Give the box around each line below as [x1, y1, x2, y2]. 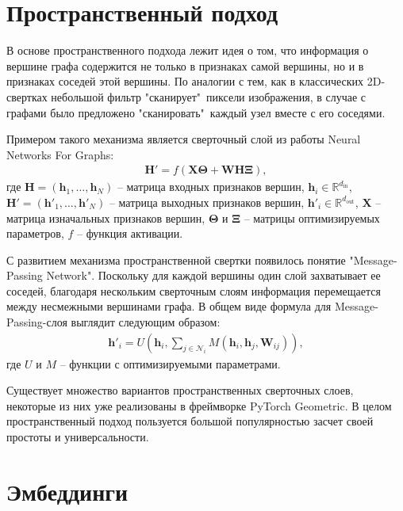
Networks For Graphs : [6, 146, 114, 162]
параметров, [6, 225, 64, 242]
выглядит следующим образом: [71, 314, 221, 330]
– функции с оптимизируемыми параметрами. [59, 355, 281, 372]
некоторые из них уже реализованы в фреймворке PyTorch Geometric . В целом [6, 397, 392, 414]
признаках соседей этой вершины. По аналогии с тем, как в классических [6, 73, 364, 90]
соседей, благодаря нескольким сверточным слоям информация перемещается [6, 282, 381, 299]
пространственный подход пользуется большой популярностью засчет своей [6, 413, 374, 429]
